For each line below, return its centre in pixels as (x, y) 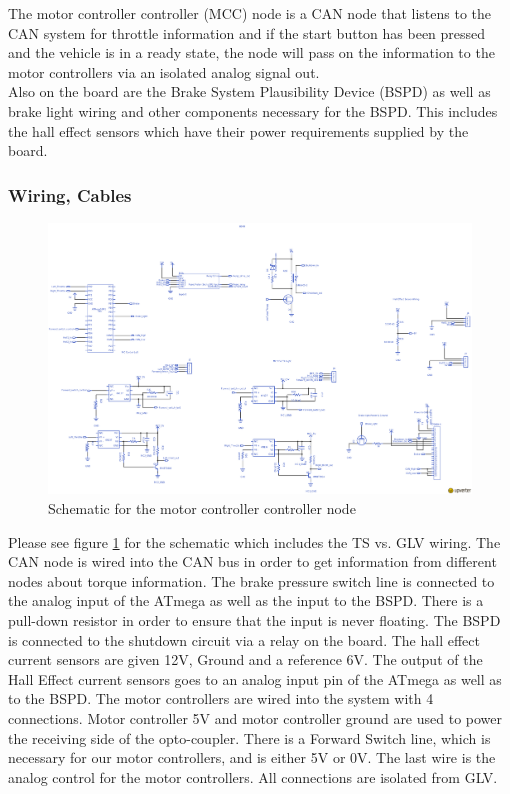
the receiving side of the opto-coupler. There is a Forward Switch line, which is (249, 737)
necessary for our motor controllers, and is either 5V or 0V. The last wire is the (252, 757)
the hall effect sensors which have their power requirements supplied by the (238, 130)
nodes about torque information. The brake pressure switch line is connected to (251, 580)
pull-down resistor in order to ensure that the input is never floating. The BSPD (254, 620)
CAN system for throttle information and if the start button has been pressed (247, 32)
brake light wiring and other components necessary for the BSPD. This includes (253, 110)
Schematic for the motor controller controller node (202, 508)
